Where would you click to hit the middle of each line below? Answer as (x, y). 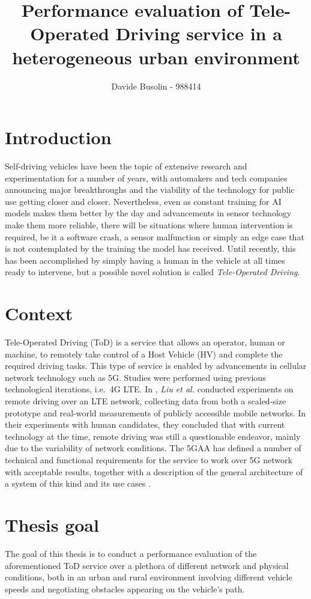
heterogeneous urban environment (156, 57)
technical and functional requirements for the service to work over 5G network (149, 460)
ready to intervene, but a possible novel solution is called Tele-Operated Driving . (152, 272)
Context (39, 313)
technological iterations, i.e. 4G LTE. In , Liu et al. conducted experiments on (149, 389)
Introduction (58, 137)
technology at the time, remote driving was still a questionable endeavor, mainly (153, 436)
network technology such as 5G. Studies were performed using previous (135, 377)
